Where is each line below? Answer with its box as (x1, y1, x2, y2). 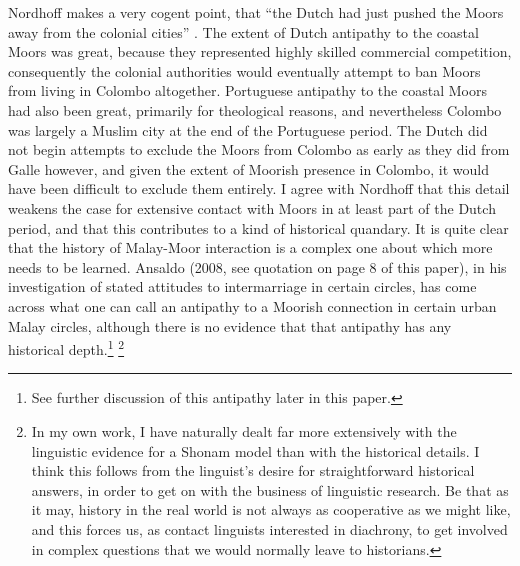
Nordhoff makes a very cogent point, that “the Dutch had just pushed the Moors (8, 2, 504, 22)
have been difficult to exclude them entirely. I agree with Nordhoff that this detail (8, 178, 510, 199)
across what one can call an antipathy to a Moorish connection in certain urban (8, 295, 497, 316)
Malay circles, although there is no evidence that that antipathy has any (8, 315, 452, 336)
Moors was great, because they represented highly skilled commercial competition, (8, 41, 512, 62)
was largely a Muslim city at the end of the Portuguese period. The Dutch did (8, 119, 488, 140)
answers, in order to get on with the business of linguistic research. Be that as (31, 479, 509, 500)
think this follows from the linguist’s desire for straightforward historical (31, 460, 475, 481)
